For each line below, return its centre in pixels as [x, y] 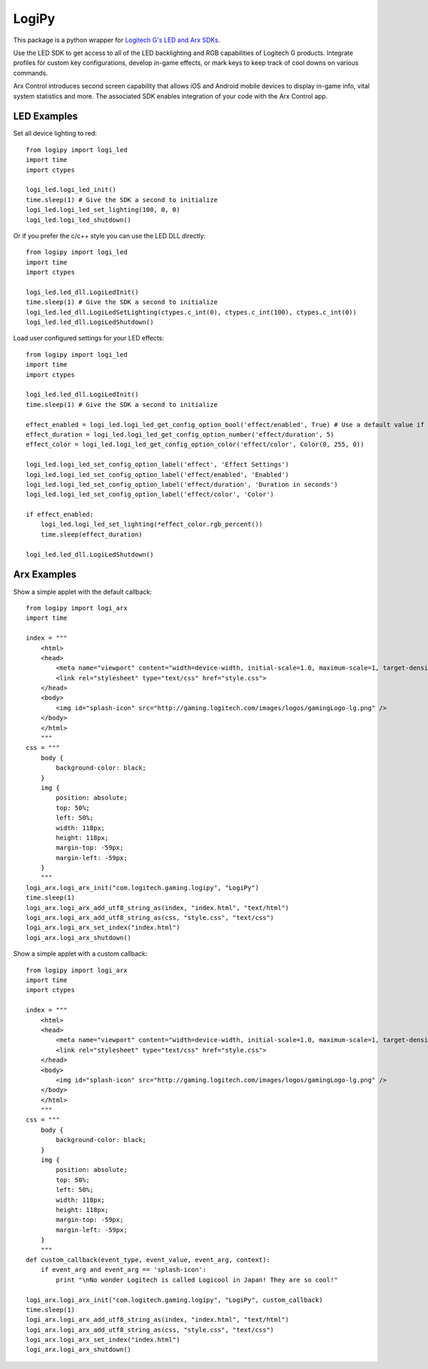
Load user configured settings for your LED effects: [88, 338]
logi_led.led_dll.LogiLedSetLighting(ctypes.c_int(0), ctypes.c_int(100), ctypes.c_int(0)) [191, 312]
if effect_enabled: [60, 515]
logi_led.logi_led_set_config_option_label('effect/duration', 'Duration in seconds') [182, 484]
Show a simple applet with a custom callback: [80, 954]
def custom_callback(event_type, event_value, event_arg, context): [148, 1259]
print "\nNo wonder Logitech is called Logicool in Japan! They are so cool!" [197, 1280]
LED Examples [46, 117]
